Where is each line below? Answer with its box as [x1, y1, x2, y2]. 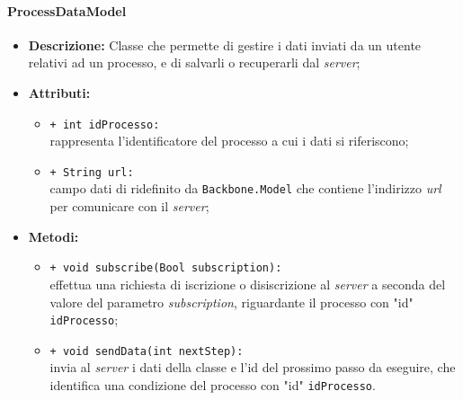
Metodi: [28, 227, 79, 245]
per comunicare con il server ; [49, 197, 209, 216]
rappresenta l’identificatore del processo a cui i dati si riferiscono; [49, 131, 409, 150]
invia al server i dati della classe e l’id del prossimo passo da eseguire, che [49, 358, 456, 377]
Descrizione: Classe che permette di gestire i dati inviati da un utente [28, 35, 422, 54]
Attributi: [28, 83, 91, 102]
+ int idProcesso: [49, 118, 160, 131]
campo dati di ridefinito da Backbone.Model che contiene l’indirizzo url [49, 179, 441, 198]
